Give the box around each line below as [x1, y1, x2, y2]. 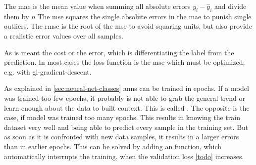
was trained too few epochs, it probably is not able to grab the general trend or [4, 92, 245, 103]
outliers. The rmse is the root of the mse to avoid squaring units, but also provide [4, 21, 252, 31]
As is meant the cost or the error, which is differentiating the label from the [4, 47, 234, 57]
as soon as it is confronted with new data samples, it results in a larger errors [4, 131, 239, 142]
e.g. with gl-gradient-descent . [4, 66, 92, 77]
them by [4, 11, 29, 21]
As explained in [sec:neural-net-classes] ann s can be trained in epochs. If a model [4, 83, 249, 93]
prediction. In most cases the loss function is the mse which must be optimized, [4, 57, 245, 67]
